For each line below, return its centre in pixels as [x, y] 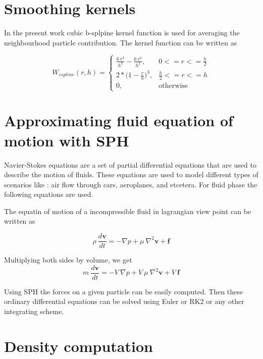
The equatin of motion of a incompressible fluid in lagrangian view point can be [128, 211]
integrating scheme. [34, 311]
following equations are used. [49, 194]
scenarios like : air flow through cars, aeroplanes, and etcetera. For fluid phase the [131, 184]
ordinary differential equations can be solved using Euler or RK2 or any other [124, 301]
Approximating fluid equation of [119, 120]
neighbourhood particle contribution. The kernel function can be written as [121, 42]
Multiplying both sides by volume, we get [68, 260]
